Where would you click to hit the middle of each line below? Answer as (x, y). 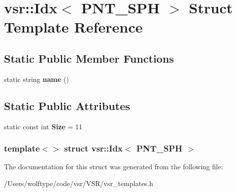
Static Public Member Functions (89, 58)
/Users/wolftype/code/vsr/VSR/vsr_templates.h (79, 183)
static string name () (37, 79)
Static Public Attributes (67, 105)
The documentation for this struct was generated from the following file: (114, 167)
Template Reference (73, 27)
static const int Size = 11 (43, 126)
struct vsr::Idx (93, 148)
